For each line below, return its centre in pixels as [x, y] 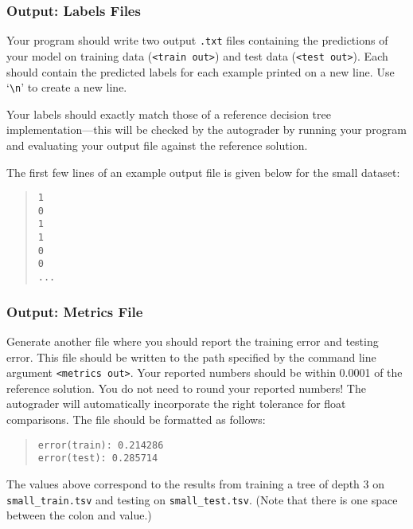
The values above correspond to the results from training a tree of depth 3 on [195, 483]
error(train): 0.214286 [101, 445]
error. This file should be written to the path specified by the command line [191, 357]
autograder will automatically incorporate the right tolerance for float [176, 404]
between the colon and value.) [79, 515]
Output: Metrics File [75, 311]
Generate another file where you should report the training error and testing [193, 341]
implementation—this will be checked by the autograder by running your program [206, 129]
